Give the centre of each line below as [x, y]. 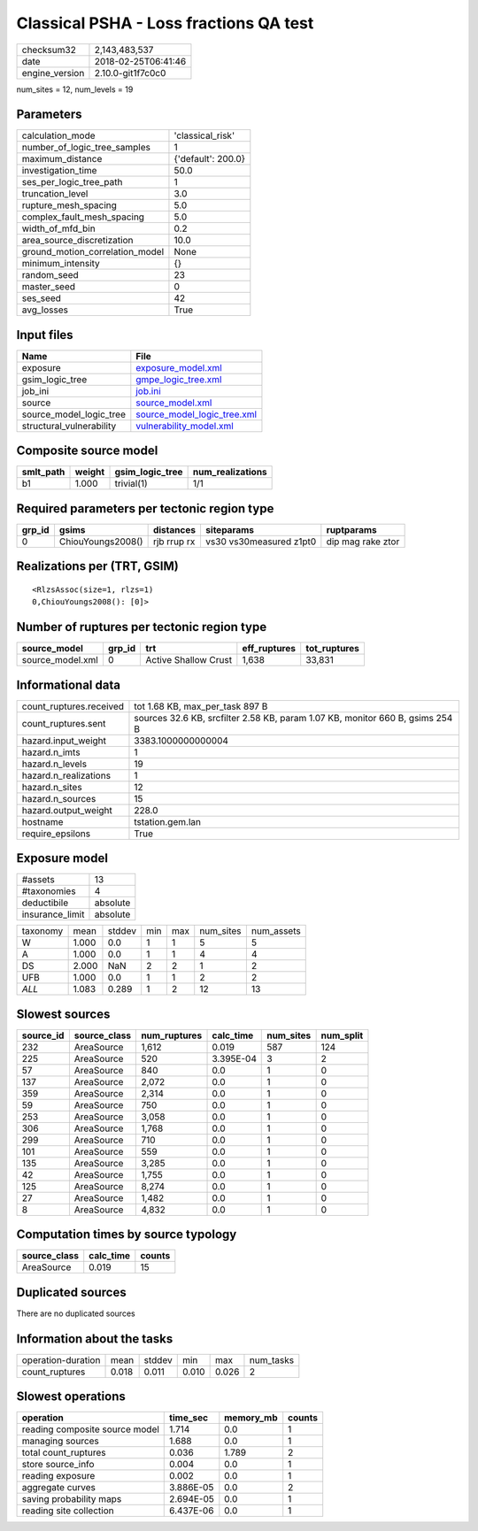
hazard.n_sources [59, 798]
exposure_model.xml [179, 367]
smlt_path [43, 472]
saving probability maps [72, 1499]
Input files [45, 335]
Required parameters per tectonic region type [145, 508]
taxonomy [42, 931]
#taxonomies [49, 891]
